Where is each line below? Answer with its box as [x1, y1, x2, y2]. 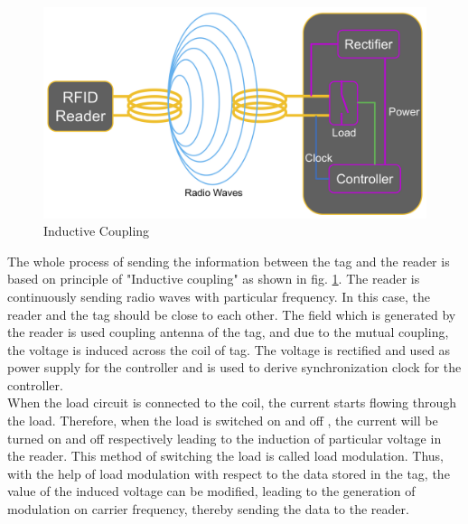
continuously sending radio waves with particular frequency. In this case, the [7, 286, 431, 305]
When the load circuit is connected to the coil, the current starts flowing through [7, 393, 457, 412]
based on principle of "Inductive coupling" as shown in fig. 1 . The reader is [7, 269, 420, 288]
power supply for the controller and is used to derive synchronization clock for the [7, 358, 462, 377]
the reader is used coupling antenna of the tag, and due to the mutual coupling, [7, 323, 449, 342]
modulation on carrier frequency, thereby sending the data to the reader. [7, 500, 409, 519]
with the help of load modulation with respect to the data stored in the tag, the [7, 463, 450, 482]
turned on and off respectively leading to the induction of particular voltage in [7, 428, 442, 447]
